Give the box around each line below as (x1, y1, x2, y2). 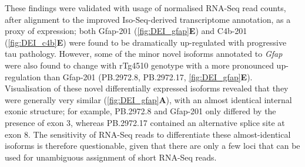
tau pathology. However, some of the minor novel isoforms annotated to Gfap (5, 47, 283, 60)
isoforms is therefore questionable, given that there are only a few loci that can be (5, 139, 300, 152)
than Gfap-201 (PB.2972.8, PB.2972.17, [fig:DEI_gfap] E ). (43, 70, 253, 83)
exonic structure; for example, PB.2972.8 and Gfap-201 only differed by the (5, 105, 276, 117)
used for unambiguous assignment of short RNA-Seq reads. (5, 151, 217, 163)
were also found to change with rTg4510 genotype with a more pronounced (5, 59, 274, 71)
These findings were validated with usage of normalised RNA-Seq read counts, (5, 2, 286, 13)
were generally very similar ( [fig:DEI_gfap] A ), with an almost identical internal (5, 93, 292, 105)
